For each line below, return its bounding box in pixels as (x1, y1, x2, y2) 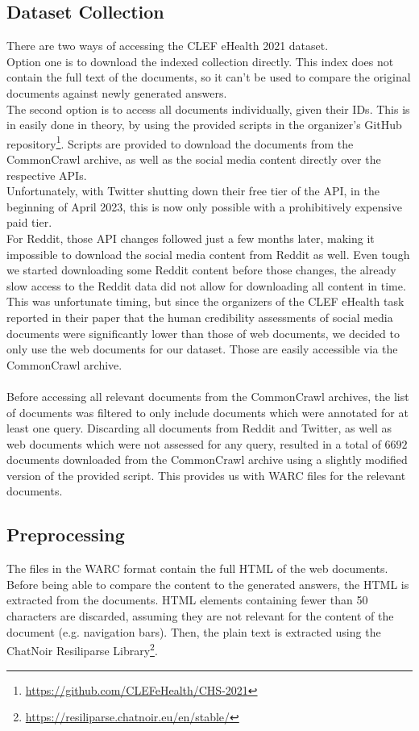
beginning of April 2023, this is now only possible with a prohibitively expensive (6, 198, 402, 215)
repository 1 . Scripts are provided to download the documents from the (6, 132, 354, 152)
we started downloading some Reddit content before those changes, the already (6, 261, 396, 278)
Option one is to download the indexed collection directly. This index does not (6, 52, 394, 69)
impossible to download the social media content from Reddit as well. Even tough (6, 245, 410, 262)
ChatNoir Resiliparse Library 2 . (6, 640, 158, 658)
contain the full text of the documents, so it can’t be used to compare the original (6, 69, 411, 86)
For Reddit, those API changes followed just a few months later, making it (6, 229, 375, 246)
